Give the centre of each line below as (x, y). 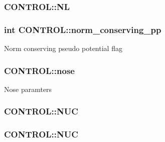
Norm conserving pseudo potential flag (63, 48)
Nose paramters (28, 89)
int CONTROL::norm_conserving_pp (83, 29)
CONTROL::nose (39, 70)
